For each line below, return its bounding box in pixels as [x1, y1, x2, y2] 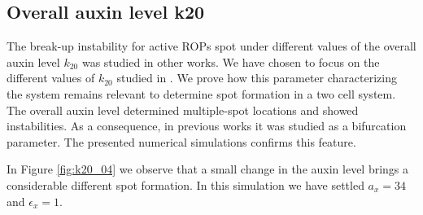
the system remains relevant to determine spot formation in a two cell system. [7, 85, 396, 102]
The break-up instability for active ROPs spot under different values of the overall [7, 37, 416, 55]
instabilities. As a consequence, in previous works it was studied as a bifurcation [7, 117, 407, 134]
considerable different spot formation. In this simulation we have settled [7, 176, 364, 193]
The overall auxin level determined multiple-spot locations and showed [7, 101, 359, 118]
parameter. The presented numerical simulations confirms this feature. [7, 133, 356, 150]
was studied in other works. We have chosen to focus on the [81, 53, 380, 70]
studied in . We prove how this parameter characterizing [116, 69, 397, 86]
